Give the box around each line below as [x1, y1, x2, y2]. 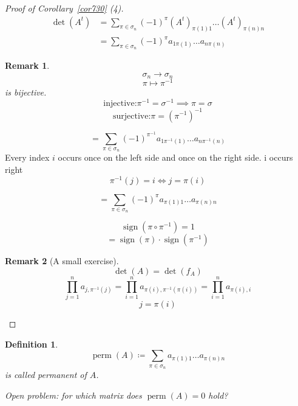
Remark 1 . [5, 59, 50, 72]
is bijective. [5, 86, 47, 99]
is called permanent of [5, 368, 87, 381]
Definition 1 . [5, 337, 58, 350]
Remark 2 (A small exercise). [5, 254, 119, 267]
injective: [103, 99, 137, 108]
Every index [5, 151, 50, 164]
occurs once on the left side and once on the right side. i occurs [58, 151, 293, 164]
